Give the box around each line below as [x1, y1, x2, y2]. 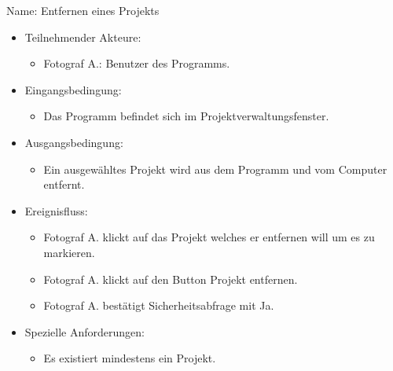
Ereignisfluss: [24, 202, 88, 219]
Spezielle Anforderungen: [24, 323, 145, 340]
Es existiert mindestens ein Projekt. [43, 350, 216, 366]
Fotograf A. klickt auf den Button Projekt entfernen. [43, 270, 298, 287]
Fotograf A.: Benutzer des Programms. [43, 55, 230, 72]
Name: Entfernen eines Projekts [6, 2, 160, 18]
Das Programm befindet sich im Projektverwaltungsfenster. [43, 108, 329, 124]
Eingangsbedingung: [24, 81, 122, 97]
